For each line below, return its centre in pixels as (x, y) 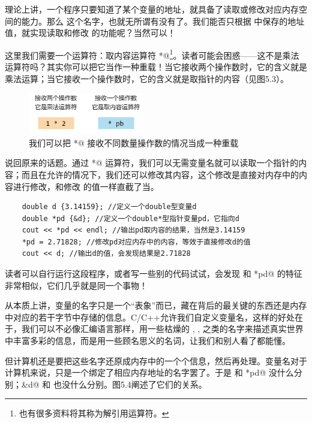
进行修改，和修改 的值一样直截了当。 (86, 186)
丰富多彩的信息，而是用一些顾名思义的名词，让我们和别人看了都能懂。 (151, 341)
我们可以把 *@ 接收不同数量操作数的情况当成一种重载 (134, 142)
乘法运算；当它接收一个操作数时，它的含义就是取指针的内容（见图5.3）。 (147, 78)
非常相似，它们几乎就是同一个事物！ (76, 285)
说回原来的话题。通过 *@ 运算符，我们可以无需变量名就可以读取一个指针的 (152, 163)
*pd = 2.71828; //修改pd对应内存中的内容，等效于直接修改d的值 (136, 242)
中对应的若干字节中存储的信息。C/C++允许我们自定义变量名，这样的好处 (150, 317)
